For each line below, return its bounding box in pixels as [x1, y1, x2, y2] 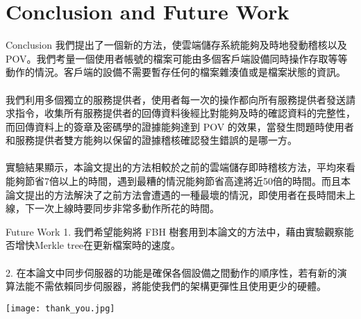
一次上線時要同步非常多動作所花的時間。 [34, 201, 219, 215]
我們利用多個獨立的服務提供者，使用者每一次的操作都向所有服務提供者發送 [6, 92, 346, 106]
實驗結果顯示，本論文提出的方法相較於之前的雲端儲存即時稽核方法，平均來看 [6, 160, 355, 174]
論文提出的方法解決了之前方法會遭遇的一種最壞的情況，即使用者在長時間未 [6, 187, 346, 202]
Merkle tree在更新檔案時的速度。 [34, 238, 181, 252]
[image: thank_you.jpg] [6, 303, 115, 313]
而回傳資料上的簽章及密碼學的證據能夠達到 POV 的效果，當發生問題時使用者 [6, 119, 354, 133]
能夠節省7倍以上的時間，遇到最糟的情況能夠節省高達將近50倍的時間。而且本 [6, 174, 351, 188]
